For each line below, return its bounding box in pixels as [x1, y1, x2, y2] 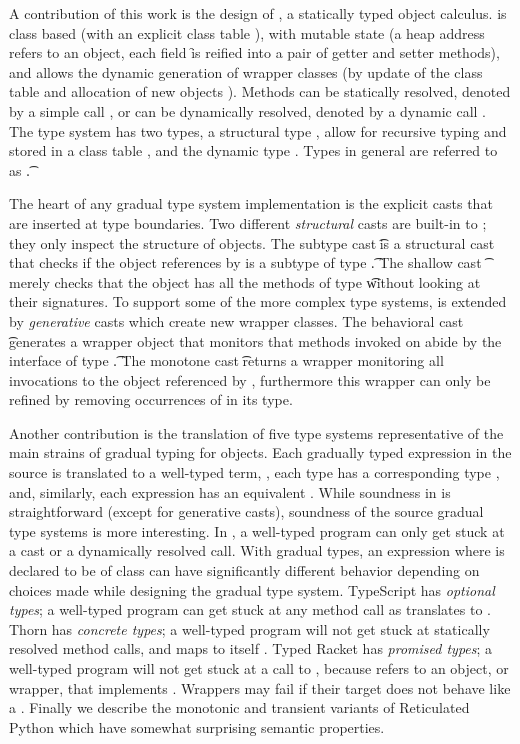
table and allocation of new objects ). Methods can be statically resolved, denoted [9, 81, 511, 102]
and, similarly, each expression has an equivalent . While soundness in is [9, 481, 451, 502]
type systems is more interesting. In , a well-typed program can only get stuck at [9, 520, 505, 541]
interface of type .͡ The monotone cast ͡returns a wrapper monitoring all [9, 350, 444, 371]
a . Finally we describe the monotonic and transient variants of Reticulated [9, 697, 470, 718]
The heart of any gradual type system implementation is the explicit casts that [9, 193, 493, 214]
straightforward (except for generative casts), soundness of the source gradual [9, 501, 484, 522]
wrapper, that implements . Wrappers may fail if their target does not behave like [9, 677, 511, 698]
